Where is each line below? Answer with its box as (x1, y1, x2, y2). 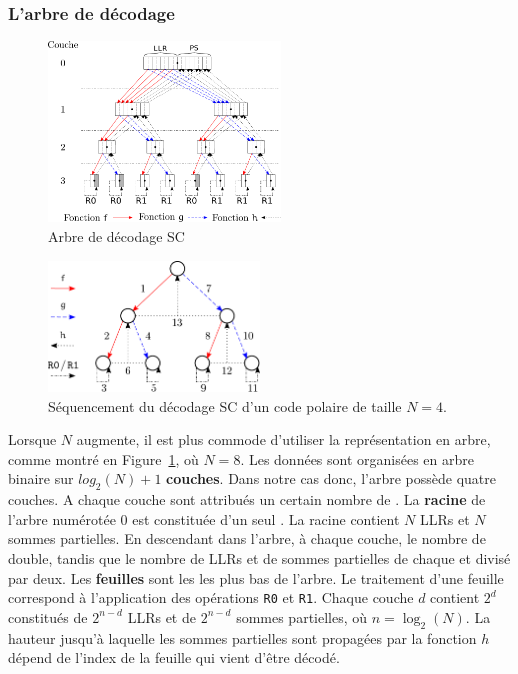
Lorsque (8, 429, 57, 450)
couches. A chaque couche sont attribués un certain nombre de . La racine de (8, 489, 486, 510)
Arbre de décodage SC (48, 226, 185, 246)
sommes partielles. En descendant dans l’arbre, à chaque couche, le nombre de (8, 528, 486, 549)
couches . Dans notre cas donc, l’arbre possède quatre (166, 468, 496, 489)
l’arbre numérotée (8, 508, 116, 529)
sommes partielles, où (236, 606, 368, 627)
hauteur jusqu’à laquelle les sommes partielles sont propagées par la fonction (8, 627, 477, 648)
